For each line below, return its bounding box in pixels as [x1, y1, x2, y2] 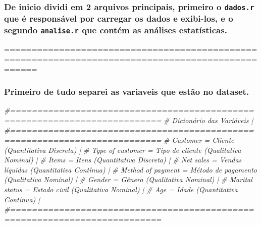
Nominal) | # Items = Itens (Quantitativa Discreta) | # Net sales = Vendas [4, 154, 242, 165]
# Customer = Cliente [164, 134, 234, 145]
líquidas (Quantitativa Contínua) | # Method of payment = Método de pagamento [4, 164, 257, 175]
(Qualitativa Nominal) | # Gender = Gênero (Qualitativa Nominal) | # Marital [4, 174, 252, 185]
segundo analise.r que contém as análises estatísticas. [4, 24, 227, 36]
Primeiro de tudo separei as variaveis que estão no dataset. [4, 85, 249, 97]
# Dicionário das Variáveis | [164, 115, 253, 125]
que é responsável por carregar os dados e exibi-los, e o [4, 12, 233, 25]
